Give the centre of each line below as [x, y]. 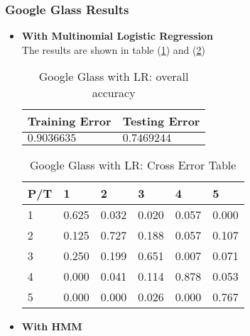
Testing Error [161, 121]
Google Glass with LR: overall [114, 77]
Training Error [69, 121]
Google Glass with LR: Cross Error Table [133, 165]
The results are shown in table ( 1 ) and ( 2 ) [113, 49]
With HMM [52, 326]
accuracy [114, 93]
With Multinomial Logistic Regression [117, 36]
